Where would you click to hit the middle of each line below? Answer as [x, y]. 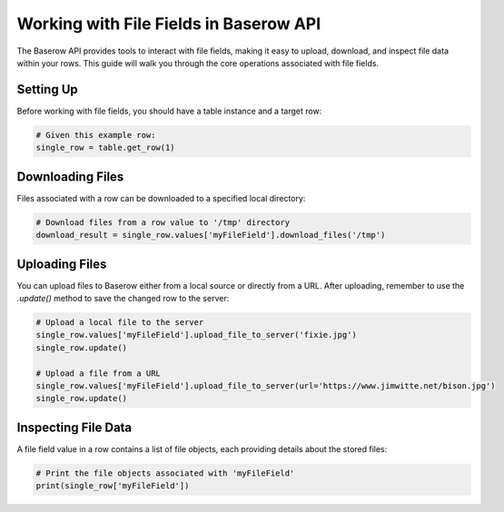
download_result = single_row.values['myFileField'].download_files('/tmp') [211, 235]
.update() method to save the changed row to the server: [123, 298]
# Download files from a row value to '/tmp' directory [163, 222]
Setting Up [48, 89]
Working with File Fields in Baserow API [169, 24]
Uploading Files [62, 264]
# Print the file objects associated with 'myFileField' [165, 473]
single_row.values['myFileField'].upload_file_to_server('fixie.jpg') [197, 335]
